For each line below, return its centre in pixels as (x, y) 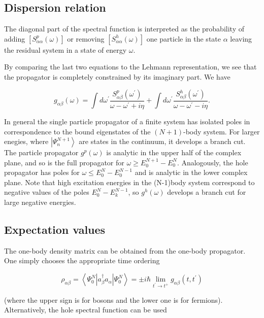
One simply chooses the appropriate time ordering (82, 260)
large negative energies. (40, 202)
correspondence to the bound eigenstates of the (77, 131)
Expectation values (55, 229)
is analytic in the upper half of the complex (174, 152)
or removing (86, 38)
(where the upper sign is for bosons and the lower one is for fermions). (113, 299)
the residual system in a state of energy (65, 49)
